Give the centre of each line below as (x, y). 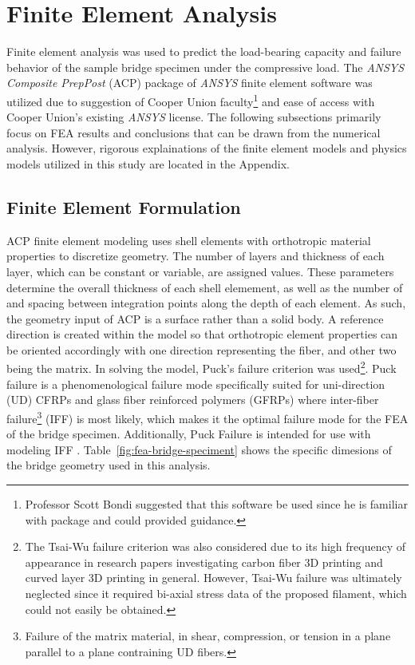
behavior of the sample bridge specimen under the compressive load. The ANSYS (206, 67)
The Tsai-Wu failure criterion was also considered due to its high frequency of (215, 546)
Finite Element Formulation (124, 206)
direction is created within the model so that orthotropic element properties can (202, 334)
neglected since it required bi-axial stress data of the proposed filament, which (216, 593)
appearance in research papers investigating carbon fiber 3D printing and (204, 562)
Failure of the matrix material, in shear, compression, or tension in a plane (208, 636)
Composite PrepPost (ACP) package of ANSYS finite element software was (190, 83)
